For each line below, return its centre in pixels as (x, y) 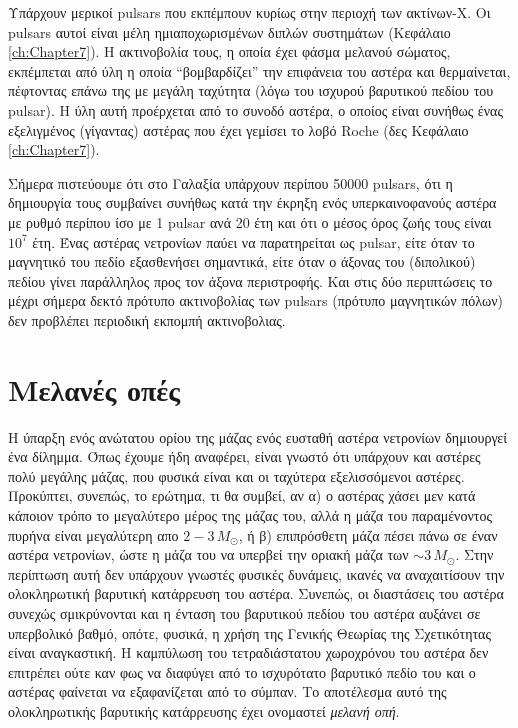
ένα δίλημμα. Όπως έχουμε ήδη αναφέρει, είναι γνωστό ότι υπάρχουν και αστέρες (244, 456)
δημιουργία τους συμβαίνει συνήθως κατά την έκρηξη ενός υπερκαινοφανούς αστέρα (252, 202)
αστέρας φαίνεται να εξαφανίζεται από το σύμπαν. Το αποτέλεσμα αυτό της (227, 691)
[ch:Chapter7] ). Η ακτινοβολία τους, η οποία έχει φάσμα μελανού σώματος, (229, 51)
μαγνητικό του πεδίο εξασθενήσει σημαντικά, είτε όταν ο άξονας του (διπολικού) (242, 261)
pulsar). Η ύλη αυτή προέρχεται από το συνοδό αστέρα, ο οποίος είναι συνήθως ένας (255, 109)
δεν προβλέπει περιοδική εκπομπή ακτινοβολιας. (147, 319)
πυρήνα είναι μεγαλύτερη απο (93, 534)
